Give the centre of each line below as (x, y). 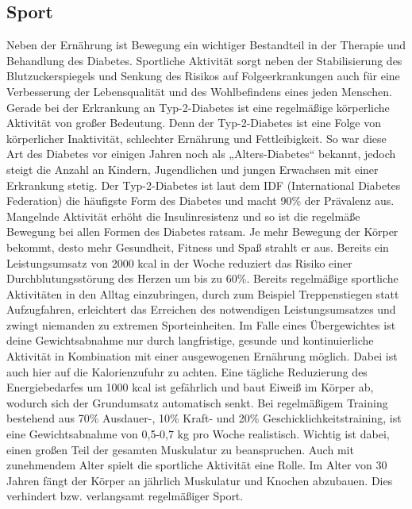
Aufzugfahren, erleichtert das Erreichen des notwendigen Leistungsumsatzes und (201, 309)
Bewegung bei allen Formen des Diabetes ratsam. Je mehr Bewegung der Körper (202, 231)
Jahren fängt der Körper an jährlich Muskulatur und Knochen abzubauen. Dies (200, 480)
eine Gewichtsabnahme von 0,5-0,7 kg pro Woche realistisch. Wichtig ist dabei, (198, 434)
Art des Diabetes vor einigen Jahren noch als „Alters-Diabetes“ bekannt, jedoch (201, 154)
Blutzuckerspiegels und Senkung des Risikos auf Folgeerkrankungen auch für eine (203, 76)
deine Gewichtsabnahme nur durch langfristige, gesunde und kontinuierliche (190, 340)
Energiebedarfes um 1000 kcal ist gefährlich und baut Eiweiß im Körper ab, (190, 387)
